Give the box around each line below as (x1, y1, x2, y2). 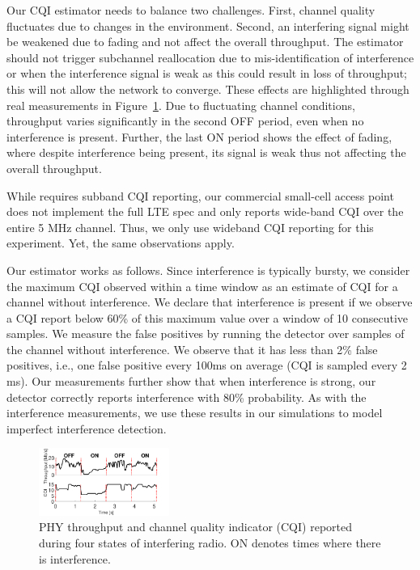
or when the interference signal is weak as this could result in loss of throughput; (6, 65, 408, 82)
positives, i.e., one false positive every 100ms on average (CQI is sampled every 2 (6, 357, 407, 374)
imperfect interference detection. (6, 420, 167, 437)
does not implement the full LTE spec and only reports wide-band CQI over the (6, 203, 404, 220)
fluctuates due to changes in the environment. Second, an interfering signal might (6, 17, 409, 34)
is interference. (39, 550, 111, 567)
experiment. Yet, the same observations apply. (6, 234, 235, 251)
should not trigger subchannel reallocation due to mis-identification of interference (6, 49, 414, 65)
